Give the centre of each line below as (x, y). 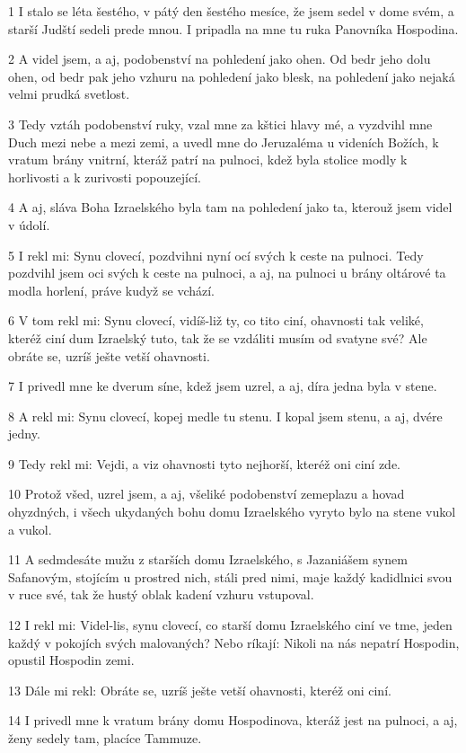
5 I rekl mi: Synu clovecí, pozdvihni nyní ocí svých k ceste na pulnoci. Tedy (216, 255)
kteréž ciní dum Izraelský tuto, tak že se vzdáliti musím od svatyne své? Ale (218, 337)
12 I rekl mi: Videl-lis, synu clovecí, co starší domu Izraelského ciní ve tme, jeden (230, 625)
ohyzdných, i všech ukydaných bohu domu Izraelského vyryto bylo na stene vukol (232, 512)
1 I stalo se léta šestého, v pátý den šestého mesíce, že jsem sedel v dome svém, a (231, 11)
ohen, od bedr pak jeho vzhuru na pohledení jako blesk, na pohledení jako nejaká (232, 76)
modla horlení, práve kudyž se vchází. (111, 290)
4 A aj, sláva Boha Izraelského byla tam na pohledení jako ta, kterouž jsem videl (230, 207)
